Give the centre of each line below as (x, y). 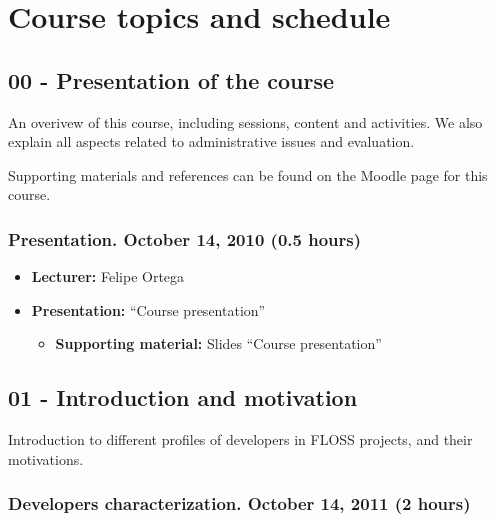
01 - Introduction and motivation (183, 397)
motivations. (46, 458)
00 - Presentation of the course (171, 79)
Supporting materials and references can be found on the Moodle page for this (248, 174)
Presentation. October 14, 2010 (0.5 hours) (184, 238)
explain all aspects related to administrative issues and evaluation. (211, 141)
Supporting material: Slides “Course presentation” (218, 343)
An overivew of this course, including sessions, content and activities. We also (245, 121)
